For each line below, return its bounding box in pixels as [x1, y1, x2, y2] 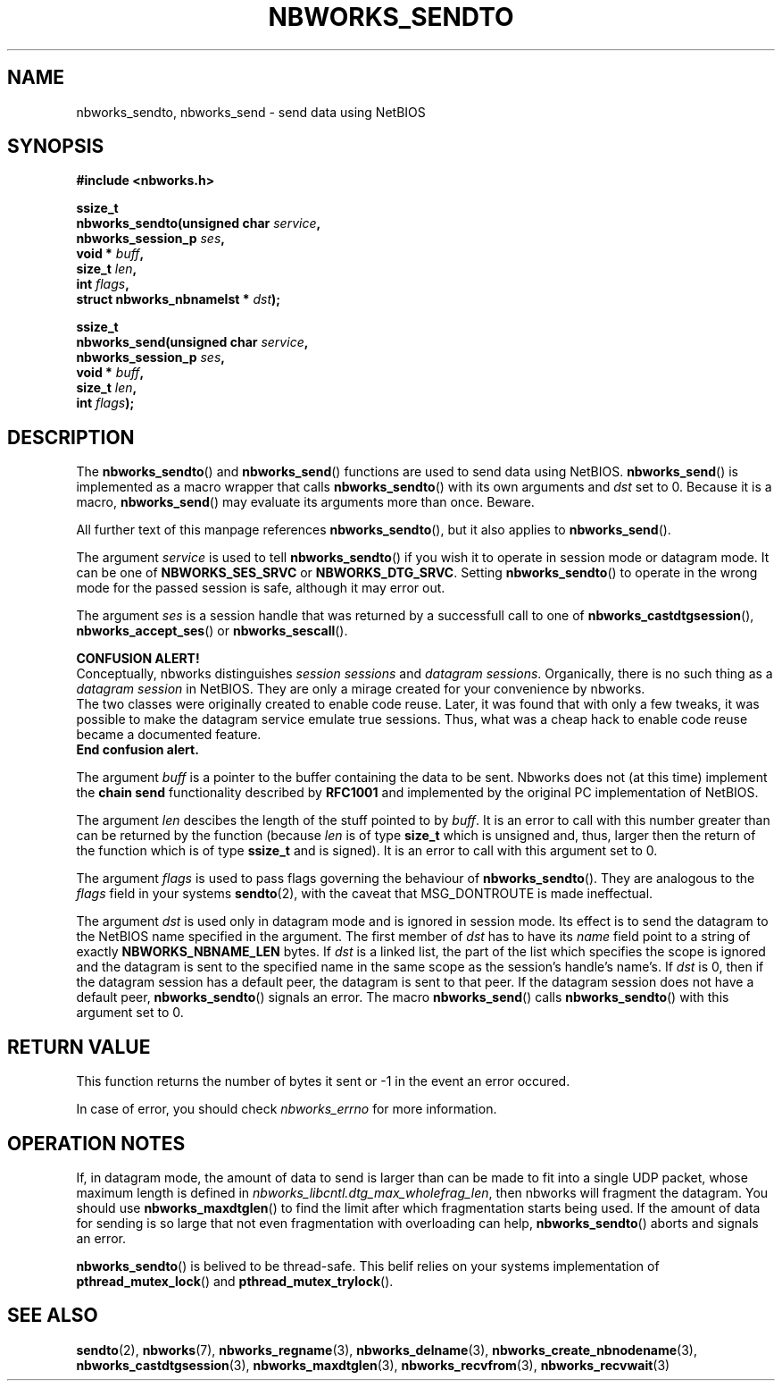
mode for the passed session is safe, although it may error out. [76, 580, 445, 596]
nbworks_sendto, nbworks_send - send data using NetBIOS [76, 104, 426, 120]
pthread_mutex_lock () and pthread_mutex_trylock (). [76, 1273, 394, 1289]
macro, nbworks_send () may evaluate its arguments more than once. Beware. [76, 494, 535, 510]
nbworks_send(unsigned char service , [76, 334, 309, 350]
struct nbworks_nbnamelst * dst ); [76, 291, 281, 307]
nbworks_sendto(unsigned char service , [76, 215, 321, 231]
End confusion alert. [76, 742, 199, 758]
